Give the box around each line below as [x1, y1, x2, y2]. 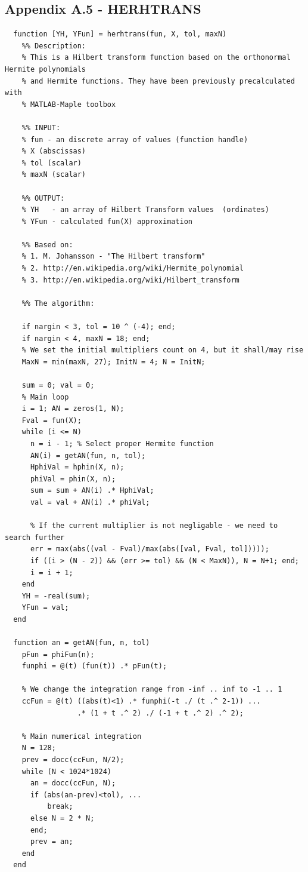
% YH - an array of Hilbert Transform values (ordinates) [21, 205, 269, 214]
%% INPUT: [21, 123, 61, 132]
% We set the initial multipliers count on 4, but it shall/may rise [21, 346, 304, 355]
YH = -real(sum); [21, 591, 91, 600]
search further [5, 533, 65, 542]
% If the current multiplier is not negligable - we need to [30, 521, 278, 530]
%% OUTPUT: [21, 194, 65, 202]
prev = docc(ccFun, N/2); [21, 756, 125, 764]
